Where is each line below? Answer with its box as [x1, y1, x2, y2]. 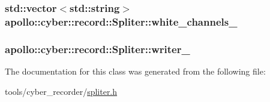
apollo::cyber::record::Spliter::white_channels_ [5, 14, 238, 29]
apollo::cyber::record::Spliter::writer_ [5, 41, 190, 56]
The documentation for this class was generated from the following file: [5, 64, 266, 77]
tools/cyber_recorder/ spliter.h [5, 85, 118, 97]
